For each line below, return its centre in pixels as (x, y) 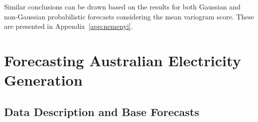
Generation (43, 80)
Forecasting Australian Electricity (122, 60)
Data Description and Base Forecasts (102, 111)
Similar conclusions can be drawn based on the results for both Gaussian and (122, 6)
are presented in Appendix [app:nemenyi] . (68, 26)
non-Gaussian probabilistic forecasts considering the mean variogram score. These (129, 16)
